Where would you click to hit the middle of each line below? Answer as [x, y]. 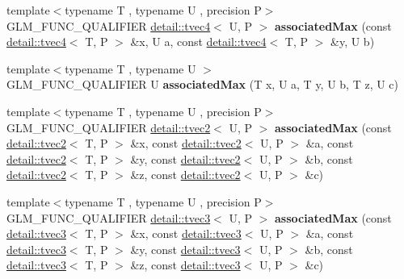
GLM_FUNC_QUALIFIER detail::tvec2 [109, 127]
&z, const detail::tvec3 [185, 265]
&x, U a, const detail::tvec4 [198, 42]
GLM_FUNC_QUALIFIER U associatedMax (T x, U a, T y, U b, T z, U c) [203, 84]
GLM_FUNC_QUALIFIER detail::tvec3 [109, 217]
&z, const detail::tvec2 [185, 175]
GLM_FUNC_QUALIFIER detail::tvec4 [109, 25]
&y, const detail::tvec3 [185, 249]
